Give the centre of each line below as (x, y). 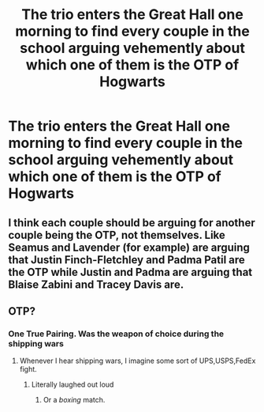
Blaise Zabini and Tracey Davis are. (96, 284)
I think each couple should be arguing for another (132, 223)
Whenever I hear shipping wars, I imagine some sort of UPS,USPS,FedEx (138, 361)
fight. (28, 369)
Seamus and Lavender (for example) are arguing (129, 247)
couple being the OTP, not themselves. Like (117, 235)
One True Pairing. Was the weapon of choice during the (116, 334)
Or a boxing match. (74, 400)
